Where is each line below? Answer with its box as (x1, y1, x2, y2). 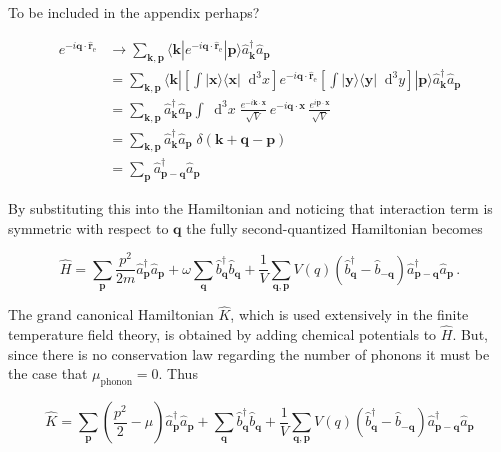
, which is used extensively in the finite (230, 304, 469, 325)
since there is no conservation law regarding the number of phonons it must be (8, 343, 490, 364)
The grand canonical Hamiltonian (8, 304, 214, 325)
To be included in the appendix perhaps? (8, 2, 260, 22)
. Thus (158, 363, 198, 384)
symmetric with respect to (8, 217, 169, 238)
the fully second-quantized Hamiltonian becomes (186, 217, 483, 238)
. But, (452, 324, 488, 345)
